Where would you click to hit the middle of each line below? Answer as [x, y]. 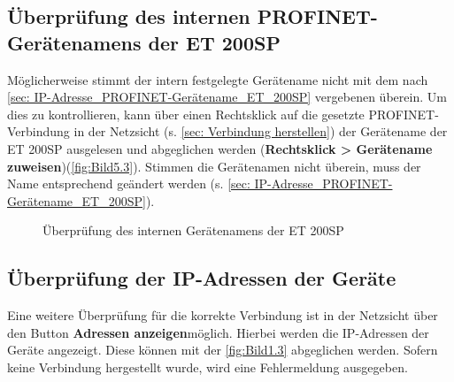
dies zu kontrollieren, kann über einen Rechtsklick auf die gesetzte [186, 114]
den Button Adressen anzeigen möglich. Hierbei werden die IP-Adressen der [218, 332]
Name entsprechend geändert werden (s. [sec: [129, 183]
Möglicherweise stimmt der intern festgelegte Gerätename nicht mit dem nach [218, 79]
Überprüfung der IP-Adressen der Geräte [202, 278]
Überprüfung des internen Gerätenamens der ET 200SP [193, 230]
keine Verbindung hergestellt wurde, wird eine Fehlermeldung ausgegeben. [208, 367]
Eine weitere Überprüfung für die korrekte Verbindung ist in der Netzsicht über [223, 315]
